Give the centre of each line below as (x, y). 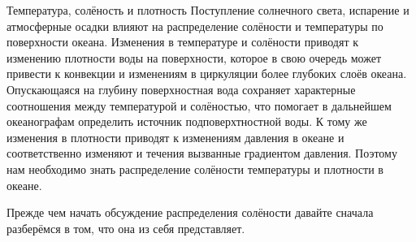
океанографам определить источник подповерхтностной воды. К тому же (187, 121)
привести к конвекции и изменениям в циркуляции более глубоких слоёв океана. (207, 73)
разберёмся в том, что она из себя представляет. (126, 228)
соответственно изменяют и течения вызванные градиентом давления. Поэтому (202, 153)
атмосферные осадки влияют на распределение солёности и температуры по (195, 26)
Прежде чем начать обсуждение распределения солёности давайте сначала (190, 212)
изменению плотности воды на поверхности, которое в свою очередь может (194, 57)
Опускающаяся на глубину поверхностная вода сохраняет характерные (181, 89)
